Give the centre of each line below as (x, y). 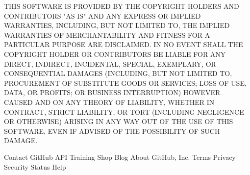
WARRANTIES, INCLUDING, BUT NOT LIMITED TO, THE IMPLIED (117, 25)
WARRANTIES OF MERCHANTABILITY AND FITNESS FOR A (107, 35)
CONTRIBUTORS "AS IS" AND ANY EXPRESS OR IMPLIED (102, 15)
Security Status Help (35, 166)
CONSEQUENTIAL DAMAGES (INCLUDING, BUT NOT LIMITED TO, (118, 73)
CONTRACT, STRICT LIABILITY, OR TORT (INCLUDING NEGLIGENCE (124, 112)
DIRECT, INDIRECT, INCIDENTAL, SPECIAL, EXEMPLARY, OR (110, 63)
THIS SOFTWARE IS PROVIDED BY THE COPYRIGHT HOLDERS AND (122, 6)
